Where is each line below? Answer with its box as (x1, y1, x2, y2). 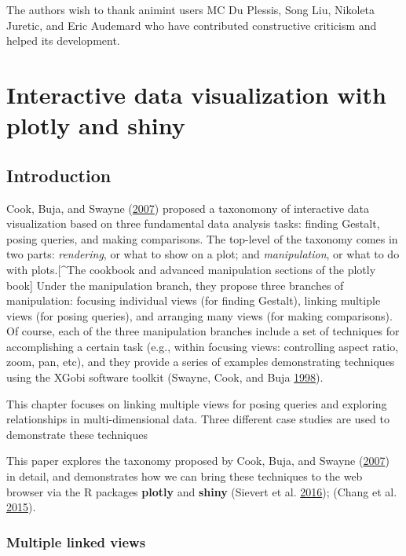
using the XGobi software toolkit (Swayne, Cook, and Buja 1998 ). (6, 369, 324, 386)
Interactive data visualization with (6, 78, 386, 110)
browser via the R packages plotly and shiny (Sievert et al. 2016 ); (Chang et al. (6, 483, 397, 499)
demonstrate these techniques (6, 426, 148, 442)
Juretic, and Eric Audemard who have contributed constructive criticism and (6, 16, 377, 33)
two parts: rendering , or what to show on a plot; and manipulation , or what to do (6, 246, 400, 262)
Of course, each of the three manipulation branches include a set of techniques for (6, 323, 400, 339)
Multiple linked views (6, 532, 146, 551)
